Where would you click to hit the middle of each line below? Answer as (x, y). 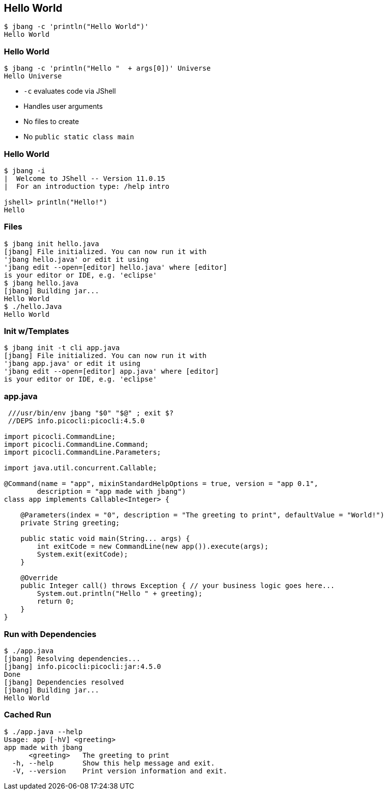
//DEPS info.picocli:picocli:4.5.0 (76, 421)
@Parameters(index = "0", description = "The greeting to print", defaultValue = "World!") (202, 515)
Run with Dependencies (50, 634)
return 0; (56, 602)
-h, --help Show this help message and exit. (113, 763)
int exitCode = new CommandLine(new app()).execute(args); (153, 547)
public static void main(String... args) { (105, 539)
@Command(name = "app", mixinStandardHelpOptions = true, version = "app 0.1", (161, 484)
